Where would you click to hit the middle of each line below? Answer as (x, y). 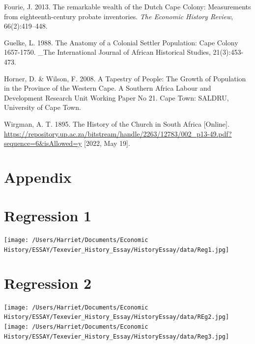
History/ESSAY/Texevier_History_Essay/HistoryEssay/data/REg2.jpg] (117, 317)
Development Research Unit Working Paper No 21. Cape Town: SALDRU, (116, 97)
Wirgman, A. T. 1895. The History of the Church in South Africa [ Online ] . (117, 123)
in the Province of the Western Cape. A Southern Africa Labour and (108, 88)
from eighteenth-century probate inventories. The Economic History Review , (119, 16)
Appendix (38, 177)
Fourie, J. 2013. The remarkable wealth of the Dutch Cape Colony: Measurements (127, 6)
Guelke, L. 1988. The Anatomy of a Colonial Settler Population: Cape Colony (121, 42)
